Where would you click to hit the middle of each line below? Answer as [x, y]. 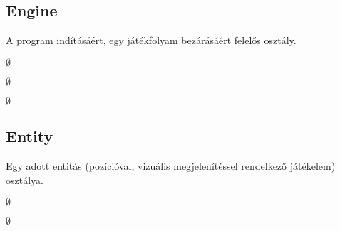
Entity [30, 136]
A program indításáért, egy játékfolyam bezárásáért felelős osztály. [151, 40]
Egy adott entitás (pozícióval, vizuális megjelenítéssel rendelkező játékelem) [171, 166]
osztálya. [25, 179]
